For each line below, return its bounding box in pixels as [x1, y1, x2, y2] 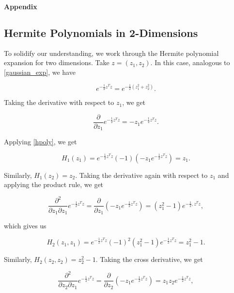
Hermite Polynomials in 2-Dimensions [4, 25, 198, 40]
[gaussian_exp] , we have [4, 67, 76, 77]
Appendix [4, 1, 37, 11]
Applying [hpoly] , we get [4, 137, 77, 147]
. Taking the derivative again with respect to [75, 170, 208, 180]
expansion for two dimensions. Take [4, 57, 109, 68]
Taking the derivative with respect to [4, 97, 114, 107]
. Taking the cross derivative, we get [95, 254, 203, 264]
